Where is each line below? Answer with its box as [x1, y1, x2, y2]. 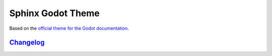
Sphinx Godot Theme [9, 8, 100, 19]
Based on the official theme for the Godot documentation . [9, 25, 129, 31]
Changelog [9, 38, 45, 47]
